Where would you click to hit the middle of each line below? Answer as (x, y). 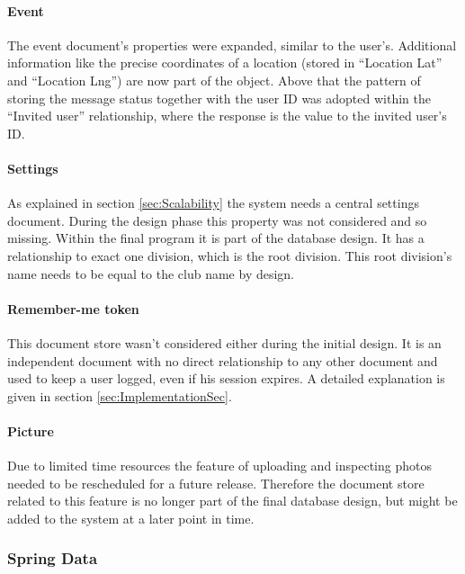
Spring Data (53, 558)
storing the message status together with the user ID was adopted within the (219, 98)
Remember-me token (73, 308)
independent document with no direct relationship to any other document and (223, 360)
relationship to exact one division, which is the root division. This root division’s (230, 255)
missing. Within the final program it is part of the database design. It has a (216, 238)
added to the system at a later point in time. (131, 518)
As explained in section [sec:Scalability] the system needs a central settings (213, 203)
